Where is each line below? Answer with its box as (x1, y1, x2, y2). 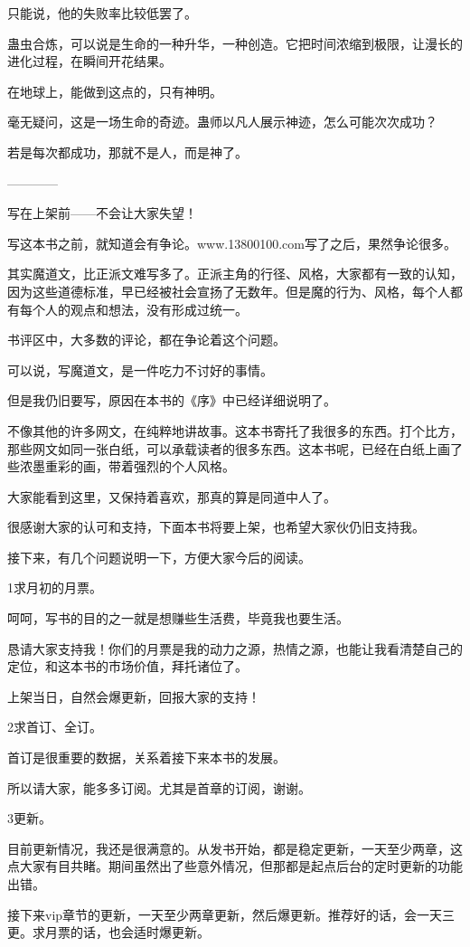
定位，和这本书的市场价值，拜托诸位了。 (7, 657, 248, 676)
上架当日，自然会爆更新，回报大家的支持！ (7, 687, 260, 706)
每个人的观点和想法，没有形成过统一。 (19, 299, 248, 318)
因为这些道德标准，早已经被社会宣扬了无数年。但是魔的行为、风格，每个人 (7, 281, 450, 300)
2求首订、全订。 (7, 717, 102, 736)
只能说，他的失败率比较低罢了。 (7, 4, 197, 22)
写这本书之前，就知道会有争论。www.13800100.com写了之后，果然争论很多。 (7, 233, 456, 252)
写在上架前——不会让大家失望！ (7, 204, 197, 223)
